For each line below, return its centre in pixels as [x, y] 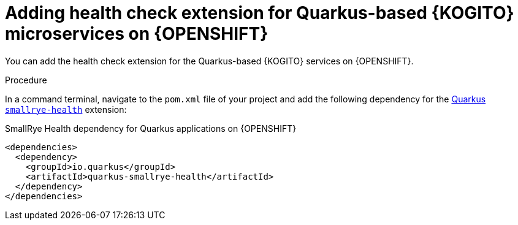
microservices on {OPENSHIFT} [137, 34]
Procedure [26, 80]
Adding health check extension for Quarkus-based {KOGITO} [260, 13]
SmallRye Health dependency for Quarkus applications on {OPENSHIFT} [151, 128]
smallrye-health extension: [66, 109]
